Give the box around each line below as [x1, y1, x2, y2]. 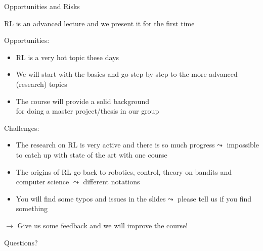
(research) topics [16, 78, 67, 89]
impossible [227, 139, 259, 150]
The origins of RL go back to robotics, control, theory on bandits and [16, 166, 232, 177]
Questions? [4, 237, 38, 247]
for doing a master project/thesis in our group [16, 106, 159, 116]
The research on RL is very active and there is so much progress [16, 139, 215, 150]
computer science [16, 176, 69, 187]
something [16, 203, 48, 214]
